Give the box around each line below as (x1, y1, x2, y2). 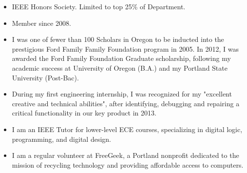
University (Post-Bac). (12, 72, 79, 82)
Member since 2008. (12, 18, 71, 28)
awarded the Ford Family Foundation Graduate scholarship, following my (12, 53, 231, 63)
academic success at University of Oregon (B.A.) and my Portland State (12, 62, 228, 73)
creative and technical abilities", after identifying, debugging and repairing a (12, 98, 240, 108)
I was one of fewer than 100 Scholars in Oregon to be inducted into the (12, 34, 224, 44)
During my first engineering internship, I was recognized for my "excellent (12, 89, 232, 99)
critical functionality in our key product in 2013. (12, 108, 156, 118)
